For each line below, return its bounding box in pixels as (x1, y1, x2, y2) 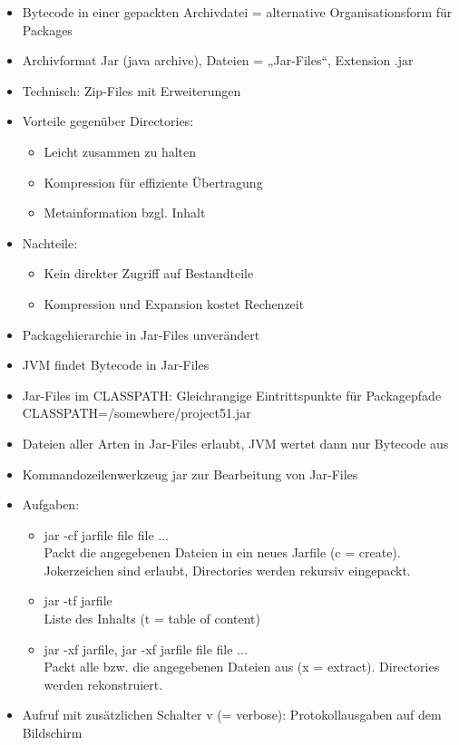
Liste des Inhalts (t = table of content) (44, 609, 260, 628)
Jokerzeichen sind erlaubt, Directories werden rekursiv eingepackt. (44, 560, 411, 579)
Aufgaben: (22, 495, 80, 514)
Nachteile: (22, 233, 78, 252)
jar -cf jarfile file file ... (44, 525, 169, 544)
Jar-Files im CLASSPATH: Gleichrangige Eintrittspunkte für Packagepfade (22, 385, 442, 404)
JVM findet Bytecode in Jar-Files (22, 355, 210, 374)
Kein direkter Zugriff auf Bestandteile (44, 264, 254, 283)
